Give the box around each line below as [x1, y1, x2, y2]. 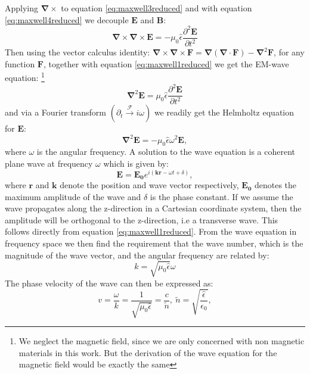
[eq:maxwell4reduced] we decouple [5, 13, 129, 26]
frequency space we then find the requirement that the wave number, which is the [5, 237, 303, 250]
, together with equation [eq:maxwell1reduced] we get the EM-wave [44, 57, 289, 70]
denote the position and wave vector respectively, [60, 179, 239, 191]
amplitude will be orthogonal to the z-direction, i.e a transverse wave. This [5, 213, 278, 226]
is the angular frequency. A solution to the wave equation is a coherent [36, 145, 296, 158]
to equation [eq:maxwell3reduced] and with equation [61, 2, 252, 14]
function [5, 57, 35, 70]
